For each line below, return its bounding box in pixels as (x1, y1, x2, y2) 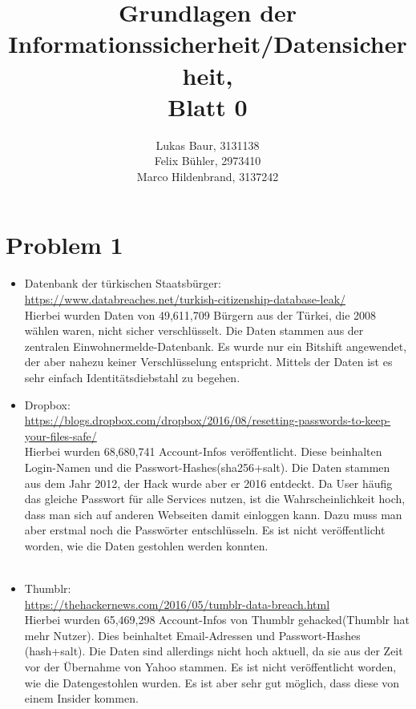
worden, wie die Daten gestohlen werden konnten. (24, 537, 269, 554)
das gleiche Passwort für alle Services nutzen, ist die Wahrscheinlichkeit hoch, (24, 490, 406, 507)
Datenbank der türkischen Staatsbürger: (24, 275, 221, 292)
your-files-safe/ (24, 427, 97, 444)
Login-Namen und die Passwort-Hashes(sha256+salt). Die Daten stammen (24, 458, 390, 475)
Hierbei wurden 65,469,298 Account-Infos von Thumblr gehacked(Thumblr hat (24, 611, 410, 628)
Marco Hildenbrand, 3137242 (136, 167, 279, 184)
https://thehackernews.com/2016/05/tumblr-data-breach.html (24, 595, 330, 612)
